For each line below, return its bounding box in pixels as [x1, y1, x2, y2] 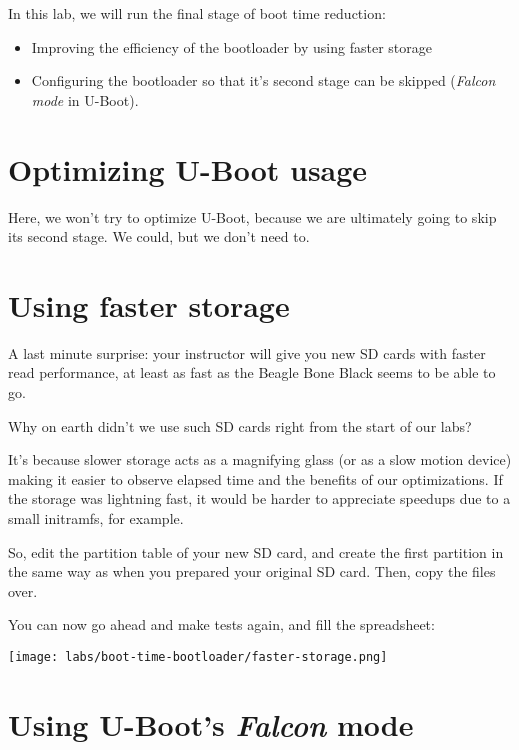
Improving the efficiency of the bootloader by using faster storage [31, 36, 432, 57]
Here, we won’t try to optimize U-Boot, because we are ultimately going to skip [8, 206, 497, 227]
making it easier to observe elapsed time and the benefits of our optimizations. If [8, 468, 503, 489]
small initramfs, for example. [8, 507, 184, 528]
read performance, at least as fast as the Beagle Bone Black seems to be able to [8, 362, 496, 383]
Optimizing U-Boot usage [8, 148, 368, 189]
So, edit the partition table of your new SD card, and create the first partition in [8, 541, 504, 562]
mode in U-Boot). [31, 89, 139, 110]
